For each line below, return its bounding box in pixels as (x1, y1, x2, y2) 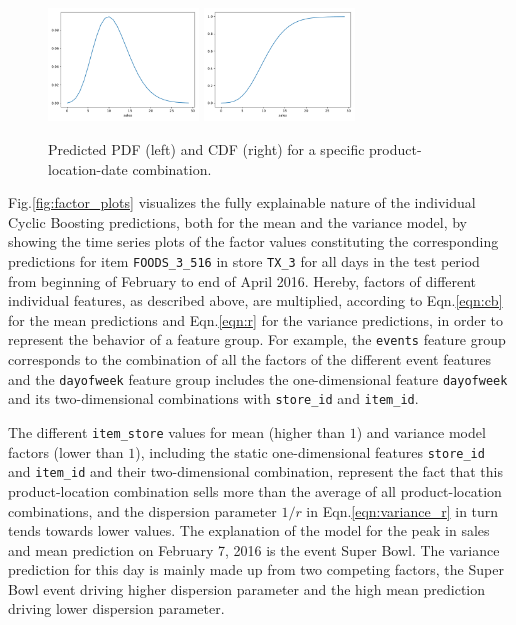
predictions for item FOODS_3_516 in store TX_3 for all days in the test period (8, 250, 480, 271)
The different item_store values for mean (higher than (8, 421, 346, 442)
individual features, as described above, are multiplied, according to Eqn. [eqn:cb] (8, 290, 503, 311)
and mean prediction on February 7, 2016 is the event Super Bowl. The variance (8, 539, 500, 560)
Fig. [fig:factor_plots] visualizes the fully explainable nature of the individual (8, 192, 476, 213)
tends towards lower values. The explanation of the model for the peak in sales (8, 520, 490, 541)
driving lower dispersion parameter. (8, 598, 225, 619)
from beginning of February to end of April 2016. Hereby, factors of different (8, 270, 477, 291)
